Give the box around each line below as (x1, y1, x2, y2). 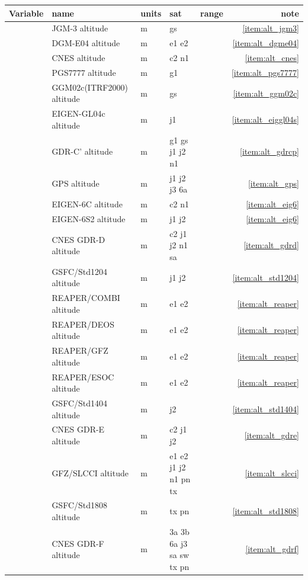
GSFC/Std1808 (52, 499, 108, 511)
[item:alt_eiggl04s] (232, 113, 299, 125)
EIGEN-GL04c (52, 107, 105, 120)
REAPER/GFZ (52, 344, 108, 357)
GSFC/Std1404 (52, 396, 108, 409)
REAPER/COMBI (52, 291, 120, 304)
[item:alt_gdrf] (245, 543, 299, 555)
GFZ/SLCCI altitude (52, 467, 129, 479)
